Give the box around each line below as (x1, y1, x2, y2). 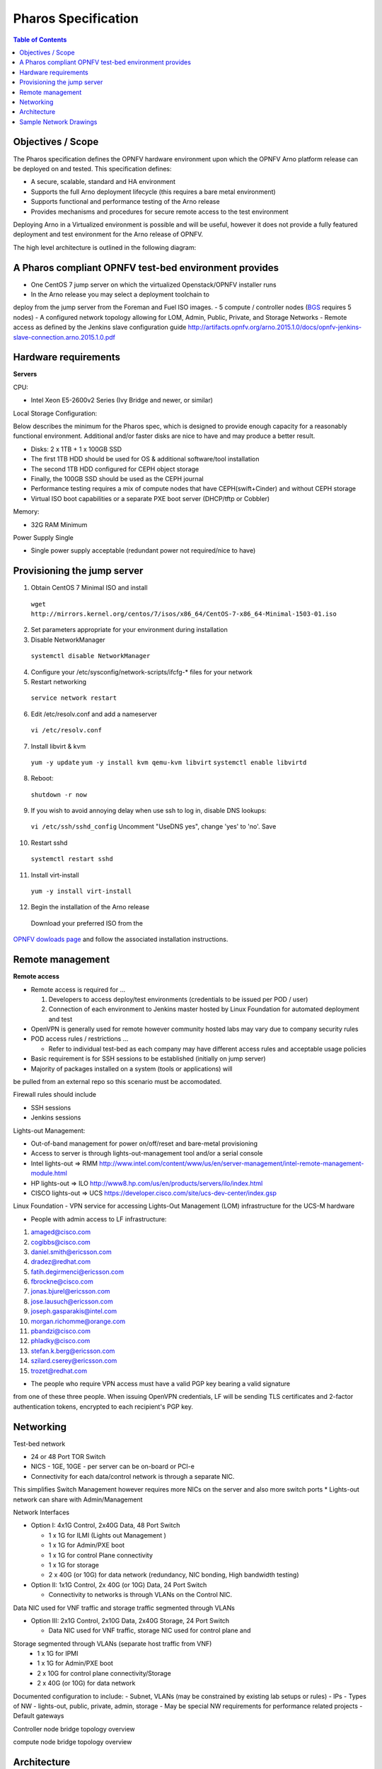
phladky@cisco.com (30, 1337, 91, 1345)
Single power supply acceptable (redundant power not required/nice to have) (30, 546, 256, 555)
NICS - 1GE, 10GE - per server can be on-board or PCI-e (30, 1462, 195, 1471)
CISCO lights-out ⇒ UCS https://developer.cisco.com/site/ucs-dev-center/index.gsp (30, 1189, 277, 1197)
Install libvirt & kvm (30, 742, 86, 750)
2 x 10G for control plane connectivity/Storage (37, 1669, 171, 1677)
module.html (30, 1169, 67, 1177)
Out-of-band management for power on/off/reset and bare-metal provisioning (30, 1139, 258, 1148)
